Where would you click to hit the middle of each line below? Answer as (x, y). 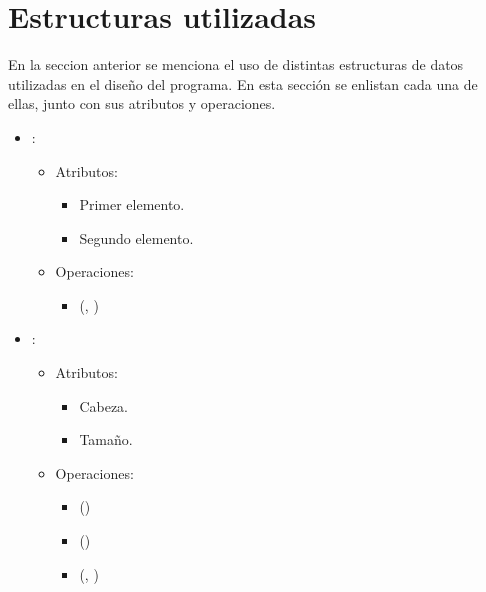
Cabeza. (103, 405)
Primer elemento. (132, 204)
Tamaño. (106, 439)
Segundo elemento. (136, 237)
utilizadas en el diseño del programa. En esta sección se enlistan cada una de (243, 83)
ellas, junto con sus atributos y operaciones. (142, 103)
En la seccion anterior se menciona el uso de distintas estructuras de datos (236, 64)
